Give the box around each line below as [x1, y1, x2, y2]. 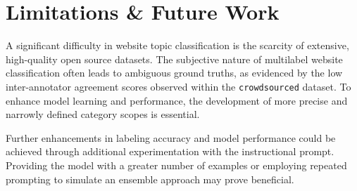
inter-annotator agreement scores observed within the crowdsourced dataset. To [6, 79, 351, 93]
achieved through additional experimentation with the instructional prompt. [6, 144, 334, 159]
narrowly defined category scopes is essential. [6, 107, 200, 121]
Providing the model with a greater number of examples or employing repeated [6, 157, 347, 172]
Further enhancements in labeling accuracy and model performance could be [6, 130, 336, 145]
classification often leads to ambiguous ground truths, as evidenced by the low [6, 65, 343, 80]
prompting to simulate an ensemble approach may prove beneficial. [6, 171, 294, 186]
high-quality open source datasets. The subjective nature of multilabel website [6, 51, 343, 66]
